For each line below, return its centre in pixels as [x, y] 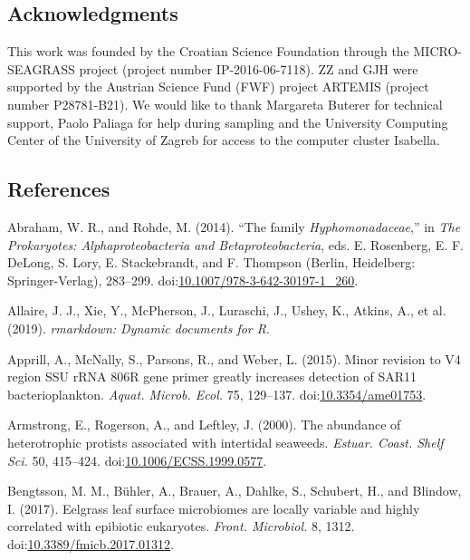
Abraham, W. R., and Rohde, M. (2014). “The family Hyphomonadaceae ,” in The [234, 226]
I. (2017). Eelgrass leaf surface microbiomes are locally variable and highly [214, 508]
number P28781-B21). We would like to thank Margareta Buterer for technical [225, 104]
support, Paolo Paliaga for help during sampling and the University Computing [228, 122]
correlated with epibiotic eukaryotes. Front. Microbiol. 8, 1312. [181, 526]
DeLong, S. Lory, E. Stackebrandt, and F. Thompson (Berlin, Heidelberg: [211, 262]
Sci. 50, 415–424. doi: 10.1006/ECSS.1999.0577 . [137, 460]
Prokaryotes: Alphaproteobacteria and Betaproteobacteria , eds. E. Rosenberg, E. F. [235, 244]
